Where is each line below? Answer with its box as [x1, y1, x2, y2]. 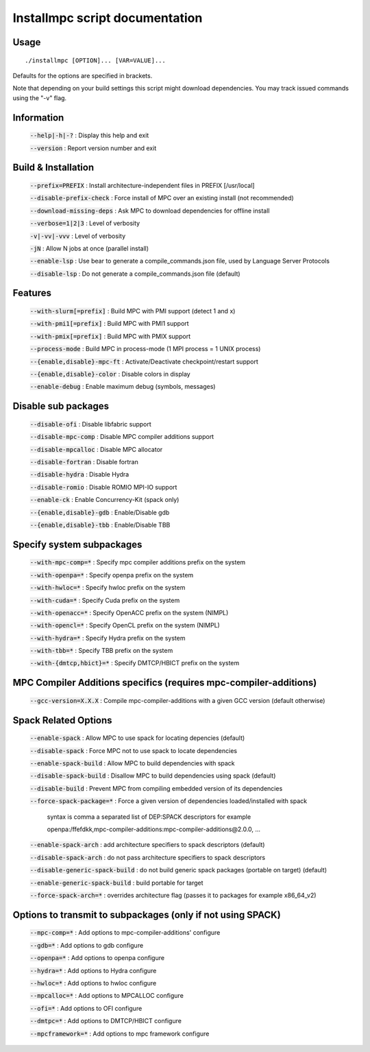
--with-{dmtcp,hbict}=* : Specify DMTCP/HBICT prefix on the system [29, 659, 240, 667]
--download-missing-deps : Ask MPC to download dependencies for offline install [29, 206, 270, 215]
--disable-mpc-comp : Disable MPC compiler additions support [29, 433, 214, 441]
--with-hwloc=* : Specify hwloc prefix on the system [29, 584, 186, 592]
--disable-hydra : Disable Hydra [29, 470, 129, 479]
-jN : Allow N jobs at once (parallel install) [29, 244, 149, 252]
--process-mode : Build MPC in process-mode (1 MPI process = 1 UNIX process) [29, 345, 261, 353]
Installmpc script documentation [12, 10, 203, 25]
